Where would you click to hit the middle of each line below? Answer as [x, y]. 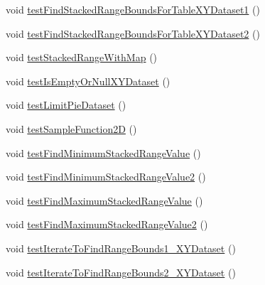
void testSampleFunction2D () [71, 128]
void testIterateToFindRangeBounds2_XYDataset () [121, 272]
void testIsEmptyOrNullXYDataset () [88, 81]
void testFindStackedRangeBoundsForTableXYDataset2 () [133, 33]
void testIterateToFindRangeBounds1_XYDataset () [121, 248]
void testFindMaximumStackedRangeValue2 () [107, 224]
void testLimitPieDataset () [66, 105]
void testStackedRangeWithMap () [82, 57]
